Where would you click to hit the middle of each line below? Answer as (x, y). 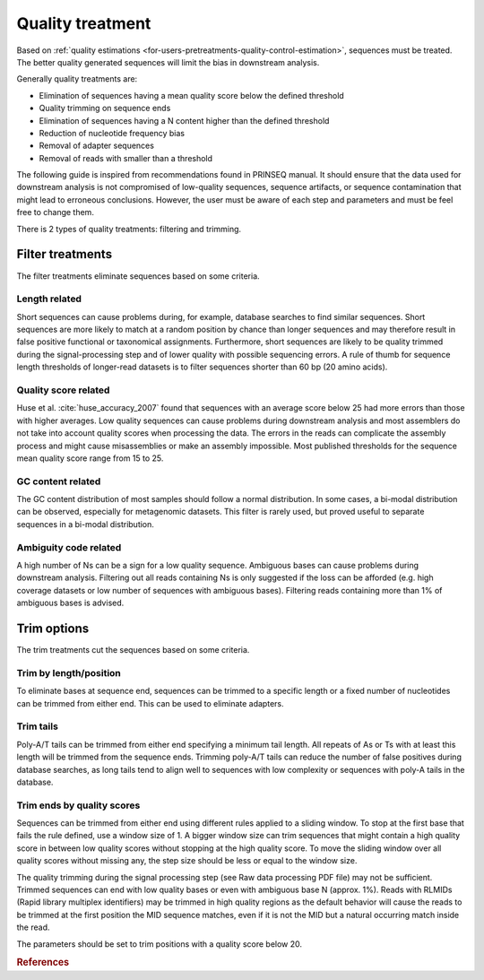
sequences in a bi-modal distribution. (85, 524)
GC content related (59, 481)
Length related (49, 299)
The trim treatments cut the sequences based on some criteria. (133, 650)
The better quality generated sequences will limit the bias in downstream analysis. (168, 62)
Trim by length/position (69, 672)
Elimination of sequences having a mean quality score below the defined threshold (191, 95)
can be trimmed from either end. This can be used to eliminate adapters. (150, 703)
